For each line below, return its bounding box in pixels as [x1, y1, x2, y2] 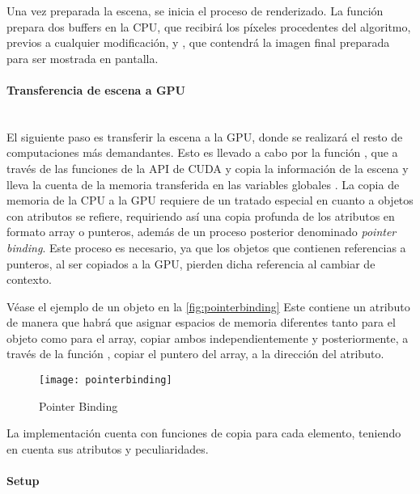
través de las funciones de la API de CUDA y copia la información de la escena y [6, 159, 409, 176]
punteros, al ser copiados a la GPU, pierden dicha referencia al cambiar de [6, 255, 375, 272]
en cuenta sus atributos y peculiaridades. [6, 440, 209, 457]
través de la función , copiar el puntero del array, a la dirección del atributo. [6, 345, 384, 362]
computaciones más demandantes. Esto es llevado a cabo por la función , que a [6, 144, 398, 161]
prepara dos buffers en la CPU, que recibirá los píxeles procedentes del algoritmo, [6, 18, 411, 35]
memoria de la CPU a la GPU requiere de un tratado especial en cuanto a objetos [6, 192, 414, 209]
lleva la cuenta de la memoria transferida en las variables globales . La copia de [6, 175, 400, 192]
